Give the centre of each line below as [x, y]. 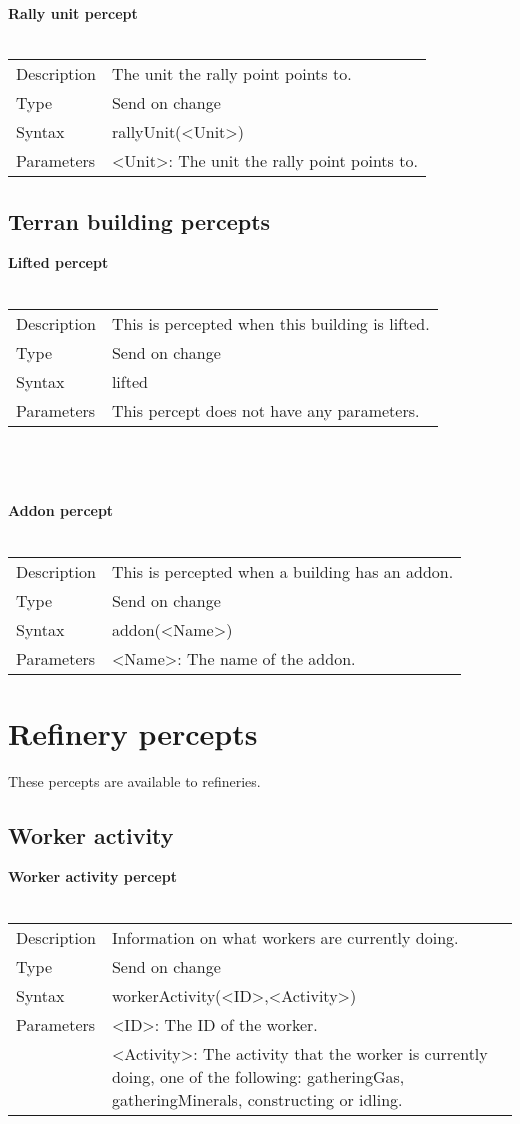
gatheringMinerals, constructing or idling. [257, 1099]
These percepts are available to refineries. [134, 780]
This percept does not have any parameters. [265, 410]
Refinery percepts [133, 732]
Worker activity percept [92, 876]
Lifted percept [58, 262]
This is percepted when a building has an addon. [282, 571]
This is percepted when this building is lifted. [270, 323]
